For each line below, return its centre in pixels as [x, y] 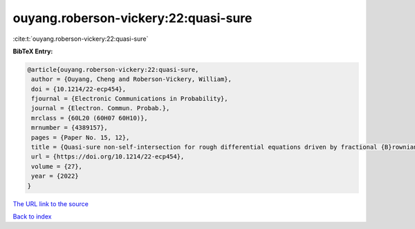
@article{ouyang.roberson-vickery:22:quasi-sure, [113, 70]
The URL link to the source [51, 203]
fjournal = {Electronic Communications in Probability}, [130, 99]
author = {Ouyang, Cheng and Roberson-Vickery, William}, [131, 79]
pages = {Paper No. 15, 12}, [81, 137]
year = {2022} [55, 176]
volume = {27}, [57, 166]
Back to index [32, 216]
